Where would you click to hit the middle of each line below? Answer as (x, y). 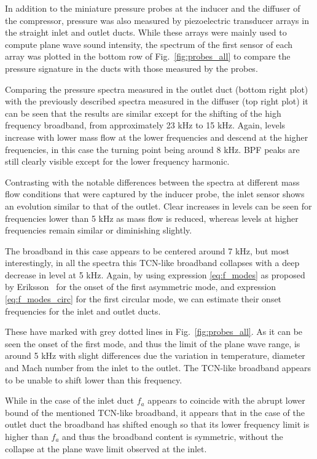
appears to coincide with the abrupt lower (226, 400)
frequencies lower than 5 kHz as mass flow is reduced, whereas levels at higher (152, 218)
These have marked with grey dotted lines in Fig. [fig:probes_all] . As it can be (154, 331)
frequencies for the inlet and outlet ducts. (83, 311)
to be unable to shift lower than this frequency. (94, 379)
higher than (27, 436)
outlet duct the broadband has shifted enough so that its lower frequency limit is (157, 424)
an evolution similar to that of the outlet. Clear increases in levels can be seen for (158, 206)
